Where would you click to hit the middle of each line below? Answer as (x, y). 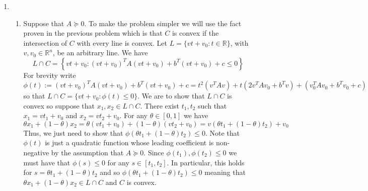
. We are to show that (171, 96)
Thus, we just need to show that (73, 132)
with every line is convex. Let (122, 42)
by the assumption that (87, 153)
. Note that (222, 132)
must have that (47, 162)
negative (36, 153)
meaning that (225, 172)
